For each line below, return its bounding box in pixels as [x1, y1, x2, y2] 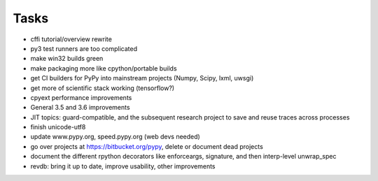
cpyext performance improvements [30, 93, 132, 101]
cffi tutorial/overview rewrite [30, 35, 112, 43]
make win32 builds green [30, 55, 104, 63]
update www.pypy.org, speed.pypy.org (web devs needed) [30, 133, 201, 141]
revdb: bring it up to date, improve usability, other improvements [30, 161, 216, 171]
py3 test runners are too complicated [30, 44, 138, 52]
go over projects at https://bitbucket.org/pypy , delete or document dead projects [30, 142, 264, 150]
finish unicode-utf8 [30, 123, 86, 131]
